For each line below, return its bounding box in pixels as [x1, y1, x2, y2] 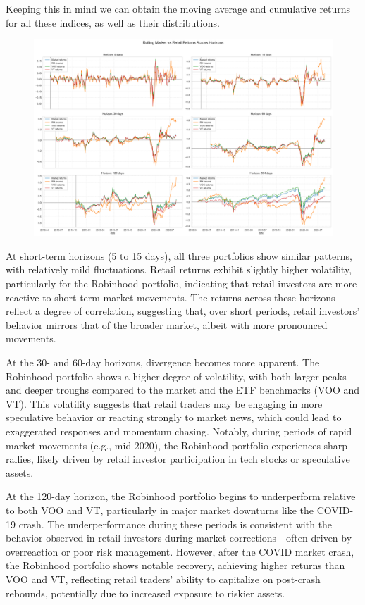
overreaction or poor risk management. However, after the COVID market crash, [6, 544, 354, 559]
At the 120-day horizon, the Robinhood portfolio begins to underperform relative [6, 489, 356, 504]
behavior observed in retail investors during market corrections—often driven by [6, 530, 352, 545]
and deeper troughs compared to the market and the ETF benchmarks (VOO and [6, 382, 360, 397]
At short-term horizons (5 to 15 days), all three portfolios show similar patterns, [6, 248, 352, 263]
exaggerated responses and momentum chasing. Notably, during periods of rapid [6, 423, 352, 438]
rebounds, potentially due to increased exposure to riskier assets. [6, 585, 285, 600]
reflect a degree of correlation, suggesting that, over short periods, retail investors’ [6, 304, 360, 318]
